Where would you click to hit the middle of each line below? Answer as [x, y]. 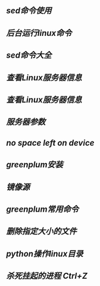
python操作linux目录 [45, 254]
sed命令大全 [29, 55]
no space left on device [50, 143]
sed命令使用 [29, 11]
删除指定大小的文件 [41, 232]
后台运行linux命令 [39, 33]
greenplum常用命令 [43, 209]
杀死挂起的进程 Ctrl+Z [47, 276]
